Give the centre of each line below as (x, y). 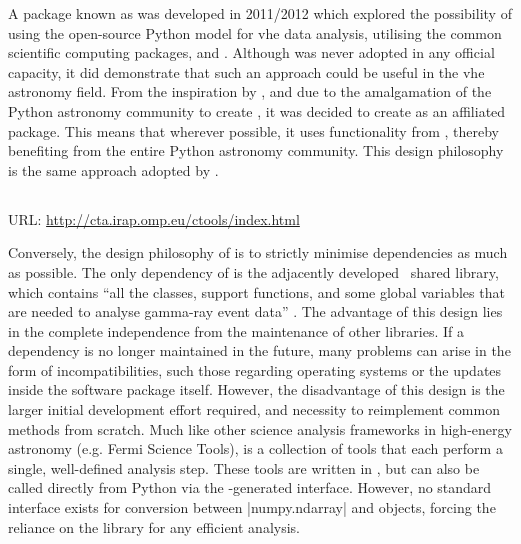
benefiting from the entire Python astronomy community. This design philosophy (256, 150)
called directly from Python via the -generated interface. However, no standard (250, 487)
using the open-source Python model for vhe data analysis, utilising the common (255, 32)
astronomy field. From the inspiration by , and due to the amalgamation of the (250, 91)
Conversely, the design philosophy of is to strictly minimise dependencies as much (258, 252)
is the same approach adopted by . (113, 169)
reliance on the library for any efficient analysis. (154, 526)
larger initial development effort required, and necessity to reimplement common (254, 409)
